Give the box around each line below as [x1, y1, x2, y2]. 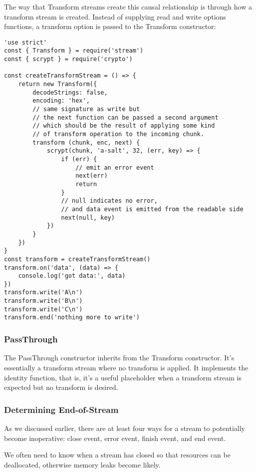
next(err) [75, 172, 108, 180]
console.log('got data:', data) [18, 272, 126, 280]
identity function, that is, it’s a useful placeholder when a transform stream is [4, 372, 242, 382]
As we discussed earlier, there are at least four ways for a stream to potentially [4, 422, 245, 433]
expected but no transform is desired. [4, 382, 118, 392]
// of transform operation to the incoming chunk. [32, 131, 204, 138]
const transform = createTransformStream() [4, 255, 151, 263]
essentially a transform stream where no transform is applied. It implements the [4, 362, 249, 372]
